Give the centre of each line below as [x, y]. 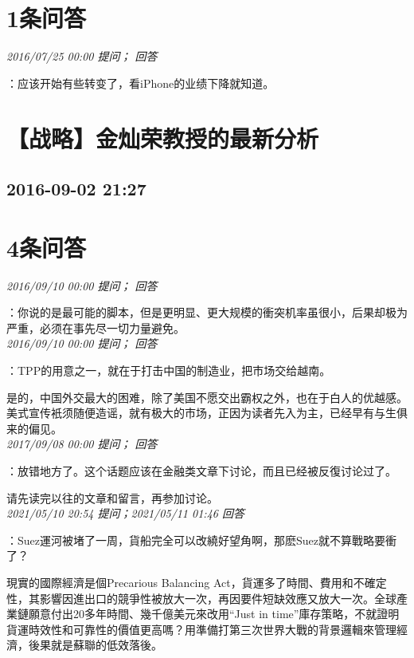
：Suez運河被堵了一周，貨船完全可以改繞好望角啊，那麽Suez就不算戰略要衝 [201, 540]
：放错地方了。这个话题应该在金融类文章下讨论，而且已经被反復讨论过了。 [201, 470]
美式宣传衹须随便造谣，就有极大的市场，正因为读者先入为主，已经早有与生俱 [207, 413]
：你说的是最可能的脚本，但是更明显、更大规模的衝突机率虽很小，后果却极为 [207, 312]
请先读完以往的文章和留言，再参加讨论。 [112, 497]
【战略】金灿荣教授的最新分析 [163, 138]
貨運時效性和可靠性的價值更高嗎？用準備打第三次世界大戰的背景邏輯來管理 [201, 629]
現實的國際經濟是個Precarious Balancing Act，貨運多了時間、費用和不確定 [197, 582]
